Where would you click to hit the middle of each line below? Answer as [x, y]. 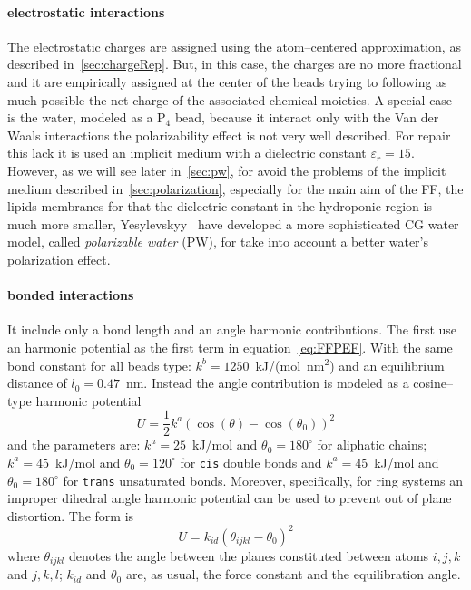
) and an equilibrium [387, 365]
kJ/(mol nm [290, 365]
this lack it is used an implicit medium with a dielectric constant [187, 153]
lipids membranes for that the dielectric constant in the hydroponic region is [220, 206]
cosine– [433, 383]
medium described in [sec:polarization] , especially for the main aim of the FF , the [235, 188]
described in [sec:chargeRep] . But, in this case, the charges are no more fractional [235, 64]
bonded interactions [71, 295]
